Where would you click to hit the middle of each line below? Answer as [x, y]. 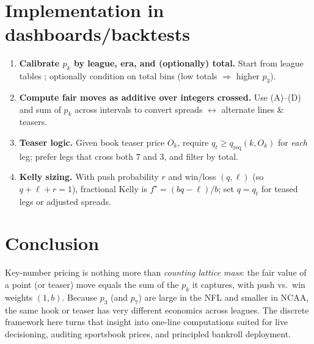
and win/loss [192, 177]
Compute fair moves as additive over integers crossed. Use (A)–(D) [160, 97]
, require [193, 142]
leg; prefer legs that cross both [76, 156]
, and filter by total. [201, 156]
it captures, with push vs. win [249, 284]
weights [19, 297]
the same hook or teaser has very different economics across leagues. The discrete [157, 310]
